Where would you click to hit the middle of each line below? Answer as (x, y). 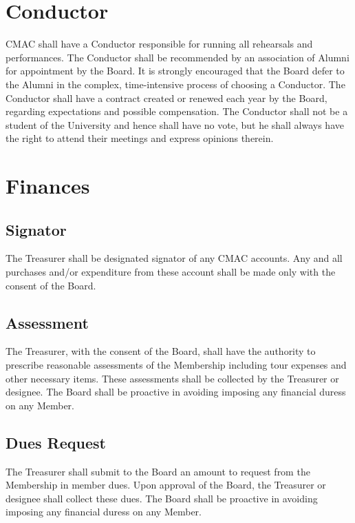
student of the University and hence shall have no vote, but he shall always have (175, 124)
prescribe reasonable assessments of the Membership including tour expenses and (176, 365)
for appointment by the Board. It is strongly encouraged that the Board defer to (175, 71)
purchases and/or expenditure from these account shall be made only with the (171, 272)
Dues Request (56, 442)
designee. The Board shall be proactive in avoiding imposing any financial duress (176, 392)
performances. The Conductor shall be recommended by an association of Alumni (177, 57)
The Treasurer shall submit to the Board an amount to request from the (158, 471)
